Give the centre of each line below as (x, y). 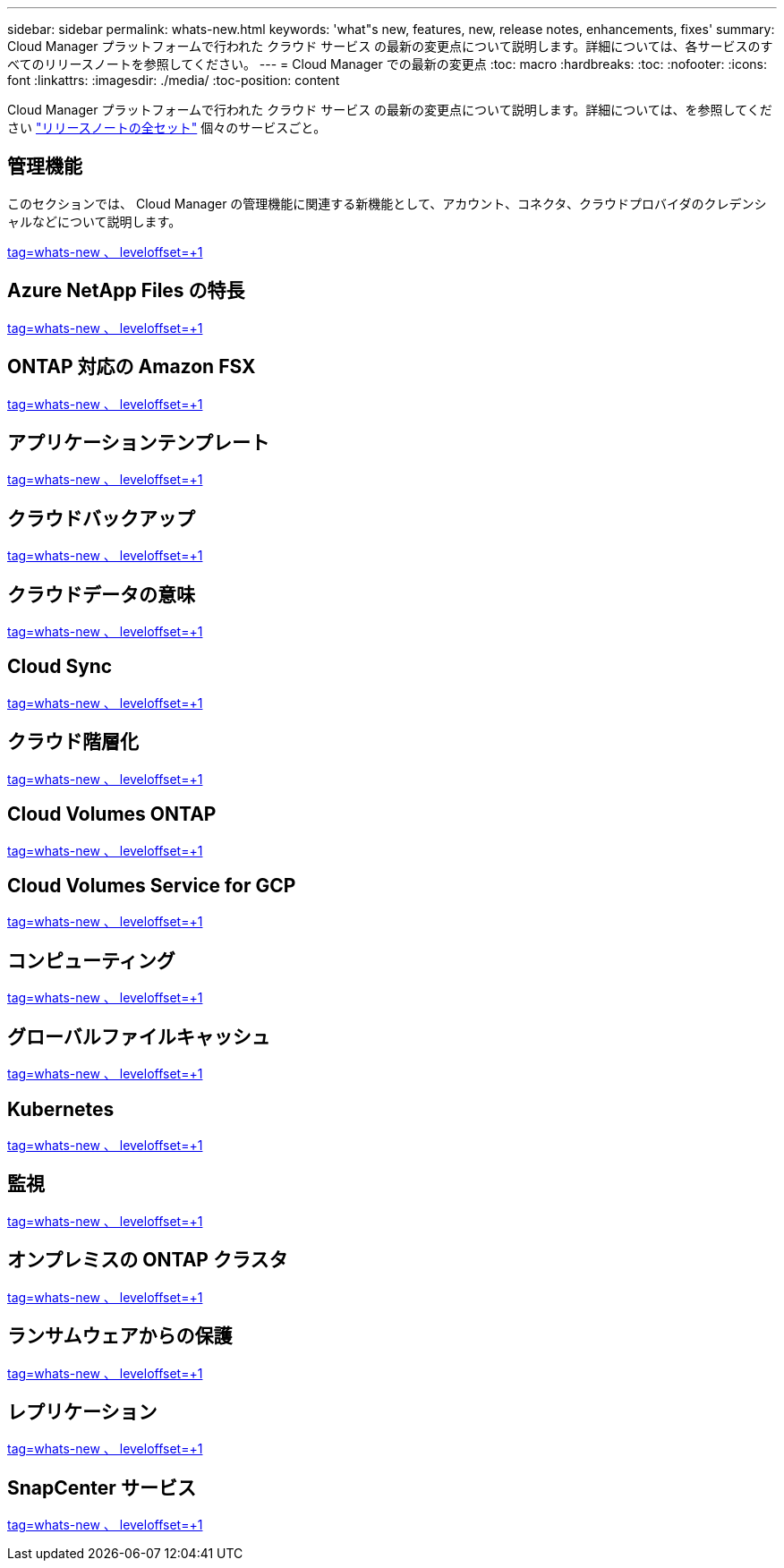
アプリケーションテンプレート (138, 442)
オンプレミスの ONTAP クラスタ (148, 1260)
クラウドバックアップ (101, 518)
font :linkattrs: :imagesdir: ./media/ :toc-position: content (174, 80)
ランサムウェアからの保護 (120, 1336)
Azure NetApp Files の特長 (126, 291)
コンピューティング (91, 960)
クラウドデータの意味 (101, 594)
